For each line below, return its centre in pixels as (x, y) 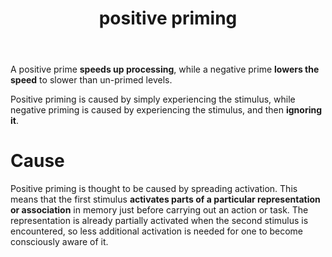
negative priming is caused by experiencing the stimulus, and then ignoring (166, 110)
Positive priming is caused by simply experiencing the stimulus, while (153, 99)
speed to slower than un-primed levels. (91, 80)
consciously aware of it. (59, 242)
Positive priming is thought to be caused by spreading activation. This (154, 189)
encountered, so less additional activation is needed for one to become (157, 231)
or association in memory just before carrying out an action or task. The (159, 210)
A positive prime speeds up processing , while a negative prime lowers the (165, 69)
